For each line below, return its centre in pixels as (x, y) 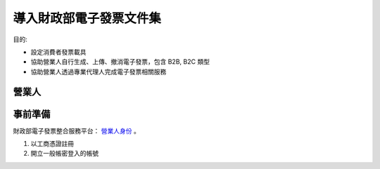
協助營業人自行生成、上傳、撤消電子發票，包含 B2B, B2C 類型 (120, 62)
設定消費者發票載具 (58, 52)
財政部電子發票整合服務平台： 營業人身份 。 (76, 130)
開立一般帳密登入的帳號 (64, 154)
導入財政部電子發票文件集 (87, 18)
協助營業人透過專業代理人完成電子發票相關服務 (99, 72)
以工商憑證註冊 (52, 144)
